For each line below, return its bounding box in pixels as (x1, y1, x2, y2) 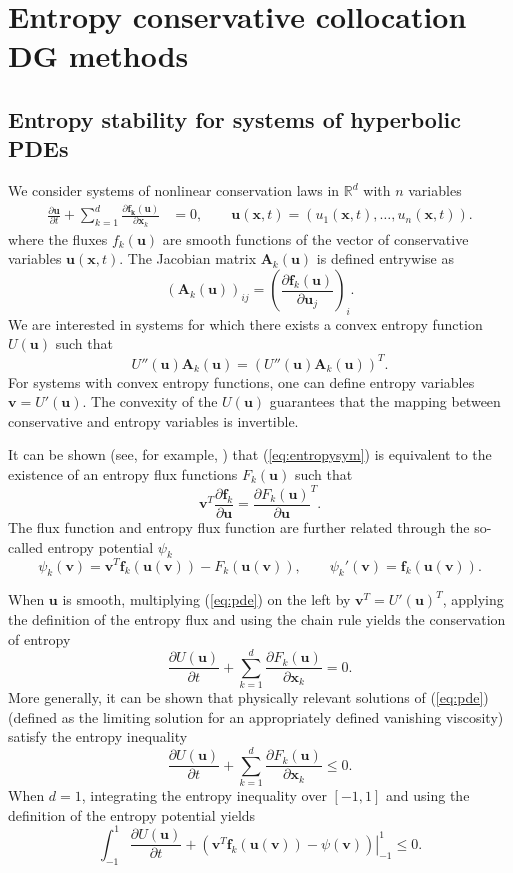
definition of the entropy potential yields (8, 804, 256, 825)
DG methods (8, 35, 189, 76)
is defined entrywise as (316, 248, 454, 269)
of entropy (8, 628, 71, 649)
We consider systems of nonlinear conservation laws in (8, 180, 340, 201)
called (8, 536, 43, 557)
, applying (442, 589, 504, 610)
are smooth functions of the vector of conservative (162, 228, 469, 249)
